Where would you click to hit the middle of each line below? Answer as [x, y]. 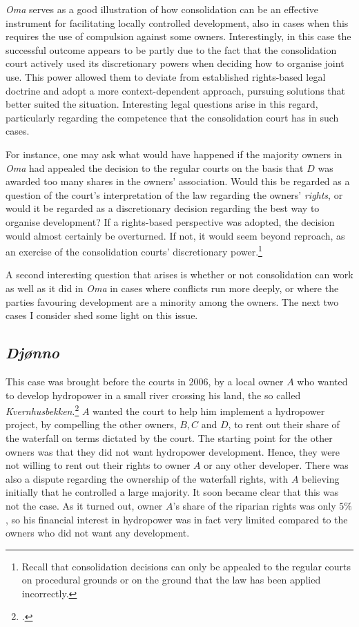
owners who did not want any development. [98, 533]
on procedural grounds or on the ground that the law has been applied [171, 580]
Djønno [32, 353]
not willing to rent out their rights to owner [98, 465]
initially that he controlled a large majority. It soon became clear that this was [172, 492]
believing [321, 478]
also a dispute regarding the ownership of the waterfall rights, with [147, 478]
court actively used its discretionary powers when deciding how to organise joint [175, 63]
